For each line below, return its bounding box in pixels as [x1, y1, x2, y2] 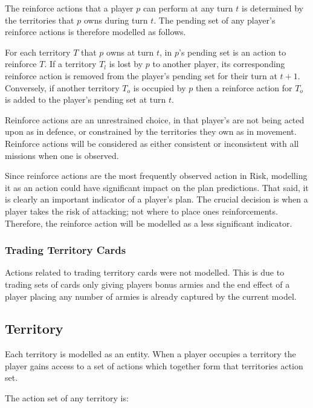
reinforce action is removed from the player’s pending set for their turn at [5, 69, 277, 82]
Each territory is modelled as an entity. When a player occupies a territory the [5, 348, 296, 360]
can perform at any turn [143, 2, 233, 14]
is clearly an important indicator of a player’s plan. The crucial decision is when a [5, 193, 308, 206]
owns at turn [106, 45, 154, 58]
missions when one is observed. [5, 149, 119, 161]
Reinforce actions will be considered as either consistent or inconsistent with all [5, 137, 299, 149]
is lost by [109, 57, 143, 70]
